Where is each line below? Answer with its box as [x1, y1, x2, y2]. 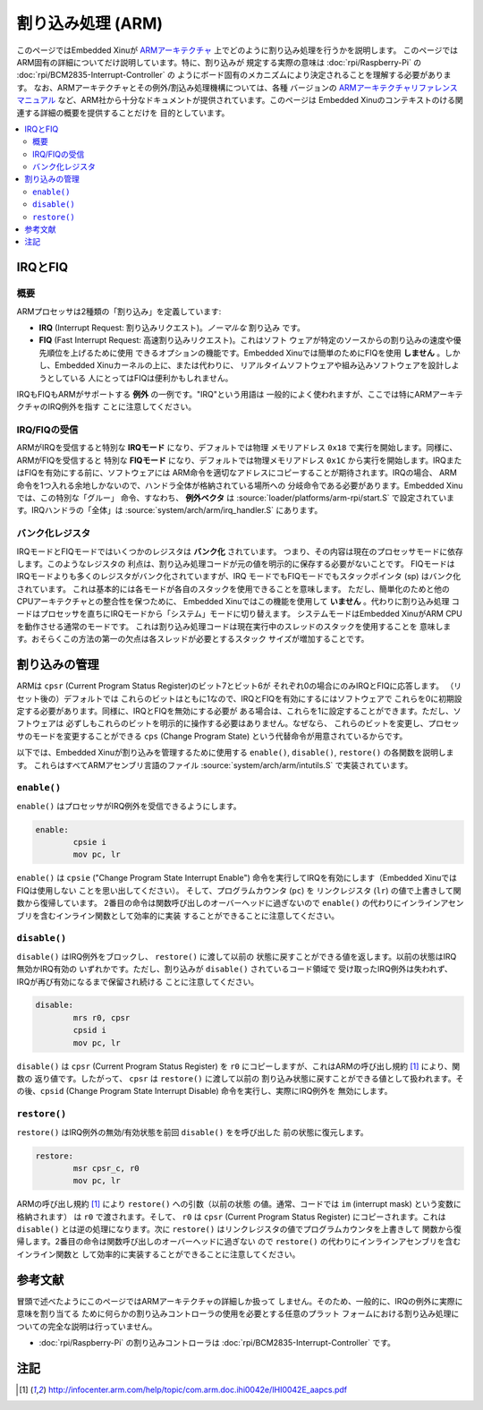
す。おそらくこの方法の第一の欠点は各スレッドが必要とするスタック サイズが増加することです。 [16, 634, 369, 645]
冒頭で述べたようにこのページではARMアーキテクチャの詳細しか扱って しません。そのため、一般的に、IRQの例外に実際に [16, 1295, 463, 1306]
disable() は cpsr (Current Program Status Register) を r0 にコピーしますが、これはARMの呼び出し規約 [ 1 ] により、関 [16, 1061, 461, 1072]
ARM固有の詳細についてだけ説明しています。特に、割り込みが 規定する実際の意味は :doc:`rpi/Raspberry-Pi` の [16, 56, 422, 67]
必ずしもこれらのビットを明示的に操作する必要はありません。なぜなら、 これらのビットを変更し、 [65, 718, 428, 729]
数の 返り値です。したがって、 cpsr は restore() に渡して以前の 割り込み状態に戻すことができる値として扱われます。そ [16, 1073, 464, 1084]
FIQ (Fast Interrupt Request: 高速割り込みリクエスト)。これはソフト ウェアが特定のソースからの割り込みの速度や [38, 335, 453, 346]
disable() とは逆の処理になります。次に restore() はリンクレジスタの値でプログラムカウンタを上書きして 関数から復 [16, 1224, 462, 1235]
